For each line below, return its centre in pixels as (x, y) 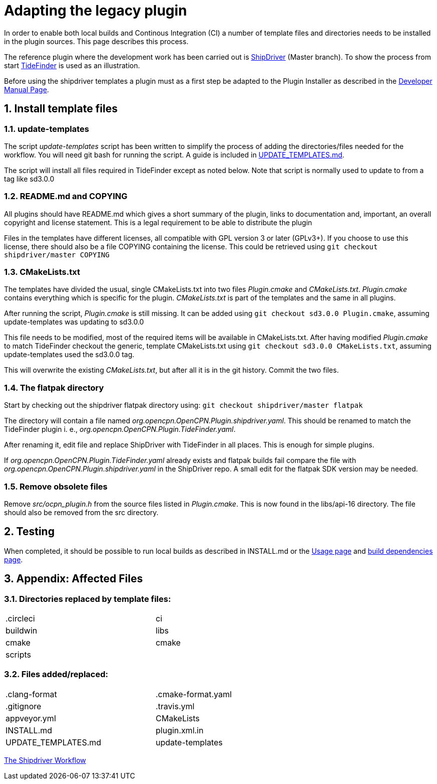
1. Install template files (61, 109)
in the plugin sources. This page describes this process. (96, 41)
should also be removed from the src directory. (81, 512)
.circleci (20, 619)
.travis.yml (175, 706)
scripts (18, 655)
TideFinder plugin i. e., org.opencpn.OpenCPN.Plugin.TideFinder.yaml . (120, 429)
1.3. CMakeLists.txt (42, 272)
